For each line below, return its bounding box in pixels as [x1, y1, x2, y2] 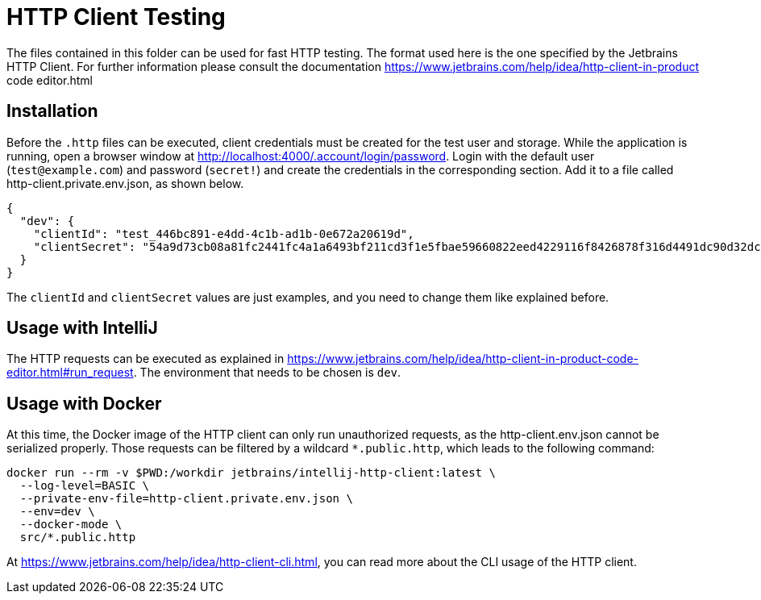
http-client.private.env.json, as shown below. [6, 176, 244, 190]
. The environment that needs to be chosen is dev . [133, 365, 401, 380]
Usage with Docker [6, 393, 162, 414]
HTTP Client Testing [6, 3, 226, 31]
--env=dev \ [19, 505, 95, 519]
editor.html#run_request [6, 365, 134, 380]
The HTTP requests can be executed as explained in [6, 352, 285, 366]
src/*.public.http [19, 531, 136, 544]
